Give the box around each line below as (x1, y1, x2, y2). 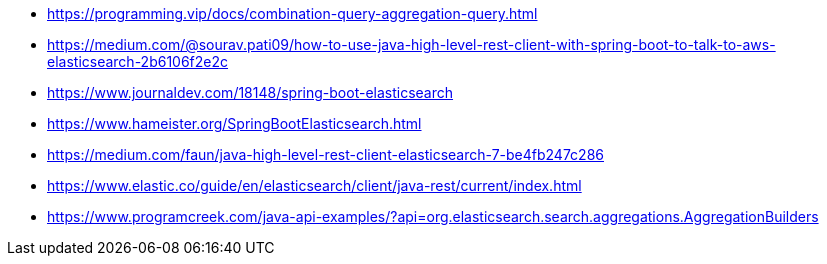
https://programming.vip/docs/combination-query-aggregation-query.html (47, 5, 538, 22)
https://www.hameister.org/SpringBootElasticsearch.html (47, 115, 422, 132)
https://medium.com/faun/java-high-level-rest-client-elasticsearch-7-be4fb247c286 (47, 146, 604, 163)
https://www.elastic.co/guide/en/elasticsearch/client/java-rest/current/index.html (47, 177, 582, 194)
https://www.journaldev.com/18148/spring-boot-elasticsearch (47, 84, 454, 101)
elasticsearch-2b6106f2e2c (47, 53, 229, 70)
